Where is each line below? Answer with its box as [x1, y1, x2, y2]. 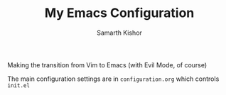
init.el [7, 82, 31, 89]
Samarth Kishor [97, 28, 142, 37]
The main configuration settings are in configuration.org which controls [7, 74, 220, 83]
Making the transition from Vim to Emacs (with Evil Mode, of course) [7, 60, 208, 69]
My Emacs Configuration [44, 5, 195, 21]
